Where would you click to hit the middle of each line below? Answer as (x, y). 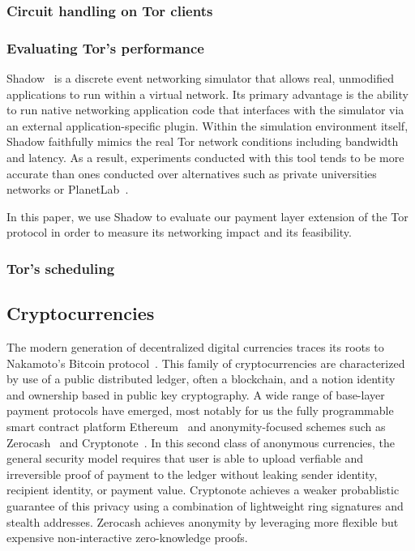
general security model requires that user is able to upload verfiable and (185, 458)
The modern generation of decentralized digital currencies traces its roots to (195, 347)
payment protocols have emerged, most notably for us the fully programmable (200, 410)
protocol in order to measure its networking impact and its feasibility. (179, 232)
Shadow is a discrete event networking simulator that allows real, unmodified (201, 78)
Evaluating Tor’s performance (105, 47)
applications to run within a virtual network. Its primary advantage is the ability (207, 94)
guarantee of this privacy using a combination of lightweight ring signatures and (205, 505)
